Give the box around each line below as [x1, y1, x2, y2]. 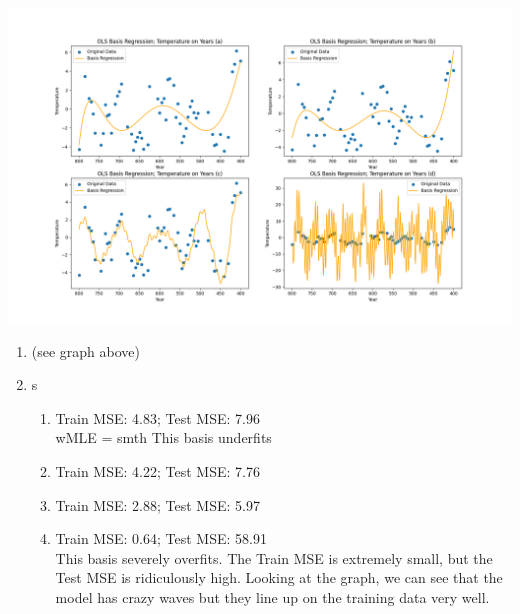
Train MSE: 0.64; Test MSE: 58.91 [55, 528, 267, 549]
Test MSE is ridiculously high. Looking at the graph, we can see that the [55, 567, 503, 588]
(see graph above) [31, 340, 141, 361]
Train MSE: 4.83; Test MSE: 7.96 [55, 407, 260, 428]
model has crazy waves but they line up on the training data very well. [55, 586, 490, 607]
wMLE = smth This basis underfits [55, 427, 272, 448]
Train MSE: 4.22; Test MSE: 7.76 [55, 460, 260, 481]
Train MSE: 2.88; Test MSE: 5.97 [55, 494, 260, 515]
